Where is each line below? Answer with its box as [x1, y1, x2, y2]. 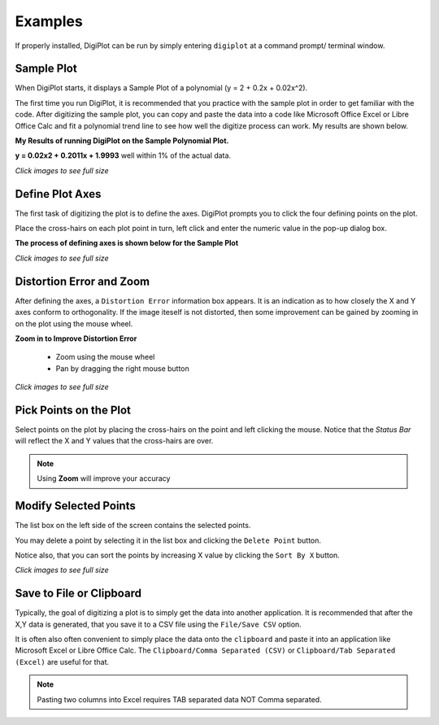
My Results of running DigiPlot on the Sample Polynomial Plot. [15, 136, 229, 146]
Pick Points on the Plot [15, 403, 132, 417]
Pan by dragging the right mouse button [55, 363, 190, 373]
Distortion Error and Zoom [15, 274, 150, 288]
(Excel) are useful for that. [15, 657, 110, 666]
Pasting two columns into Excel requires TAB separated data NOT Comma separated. [37, 694, 322, 704]
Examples [15, 12, 83, 30]
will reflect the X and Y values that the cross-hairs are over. [15, 436, 214, 446]
